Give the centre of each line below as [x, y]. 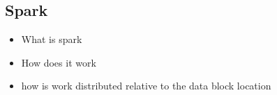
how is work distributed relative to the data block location [146, 86]
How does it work [59, 62]
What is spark [52, 39]
